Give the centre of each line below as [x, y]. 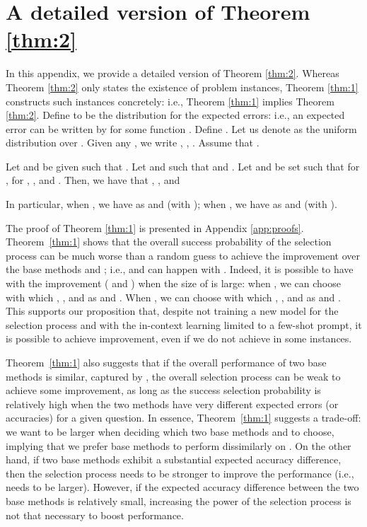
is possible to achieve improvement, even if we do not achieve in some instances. [179, 338]
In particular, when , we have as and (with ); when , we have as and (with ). [171, 204]
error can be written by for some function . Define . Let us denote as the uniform [181, 128]
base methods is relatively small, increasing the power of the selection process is [179, 500]
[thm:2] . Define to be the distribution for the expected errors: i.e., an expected [175, 115]
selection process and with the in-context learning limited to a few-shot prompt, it [184, 324]
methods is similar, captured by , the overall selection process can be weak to [173, 376]
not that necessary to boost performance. [95, 515]
